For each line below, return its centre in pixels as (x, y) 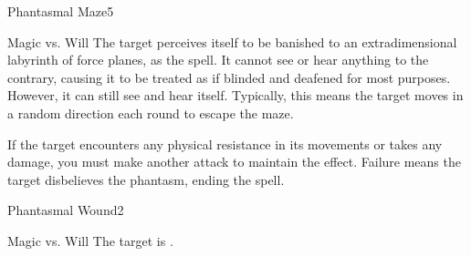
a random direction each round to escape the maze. (151, 113)
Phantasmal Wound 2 (66, 210)
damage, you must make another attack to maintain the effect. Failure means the (234, 162)
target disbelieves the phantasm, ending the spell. (146, 179)
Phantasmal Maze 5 (61, 11)
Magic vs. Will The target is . (90, 240)
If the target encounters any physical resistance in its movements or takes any (225, 143)
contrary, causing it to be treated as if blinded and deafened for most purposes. (229, 77)
